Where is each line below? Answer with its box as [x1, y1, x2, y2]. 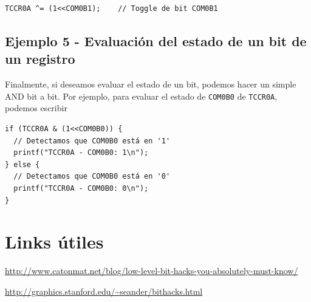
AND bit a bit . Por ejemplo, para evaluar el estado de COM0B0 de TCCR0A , [5, 89, 278, 102]
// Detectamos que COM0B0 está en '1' [13, 136, 171, 145]
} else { [5, 160, 40, 169]
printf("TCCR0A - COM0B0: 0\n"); [13, 184, 149, 193]
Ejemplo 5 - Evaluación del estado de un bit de [5, 31, 307, 50]
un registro [5, 49, 75, 68]
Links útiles [5, 229, 104, 254]
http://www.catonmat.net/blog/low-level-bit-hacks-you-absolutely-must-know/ [5, 264, 298, 277]
